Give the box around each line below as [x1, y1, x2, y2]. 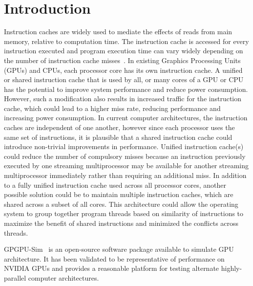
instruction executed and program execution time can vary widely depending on [4, 45, 243, 56]
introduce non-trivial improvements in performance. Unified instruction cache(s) [4, 141, 244, 152]
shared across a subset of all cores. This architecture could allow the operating [4, 198, 238, 209]
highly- [221, 263, 242, 273]
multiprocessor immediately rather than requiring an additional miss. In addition [4, 170, 247, 180]
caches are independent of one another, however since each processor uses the [4, 122, 235, 132]
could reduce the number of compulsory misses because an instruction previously [4, 151, 246, 161]
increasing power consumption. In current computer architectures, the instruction [4, 112, 248, 123]
